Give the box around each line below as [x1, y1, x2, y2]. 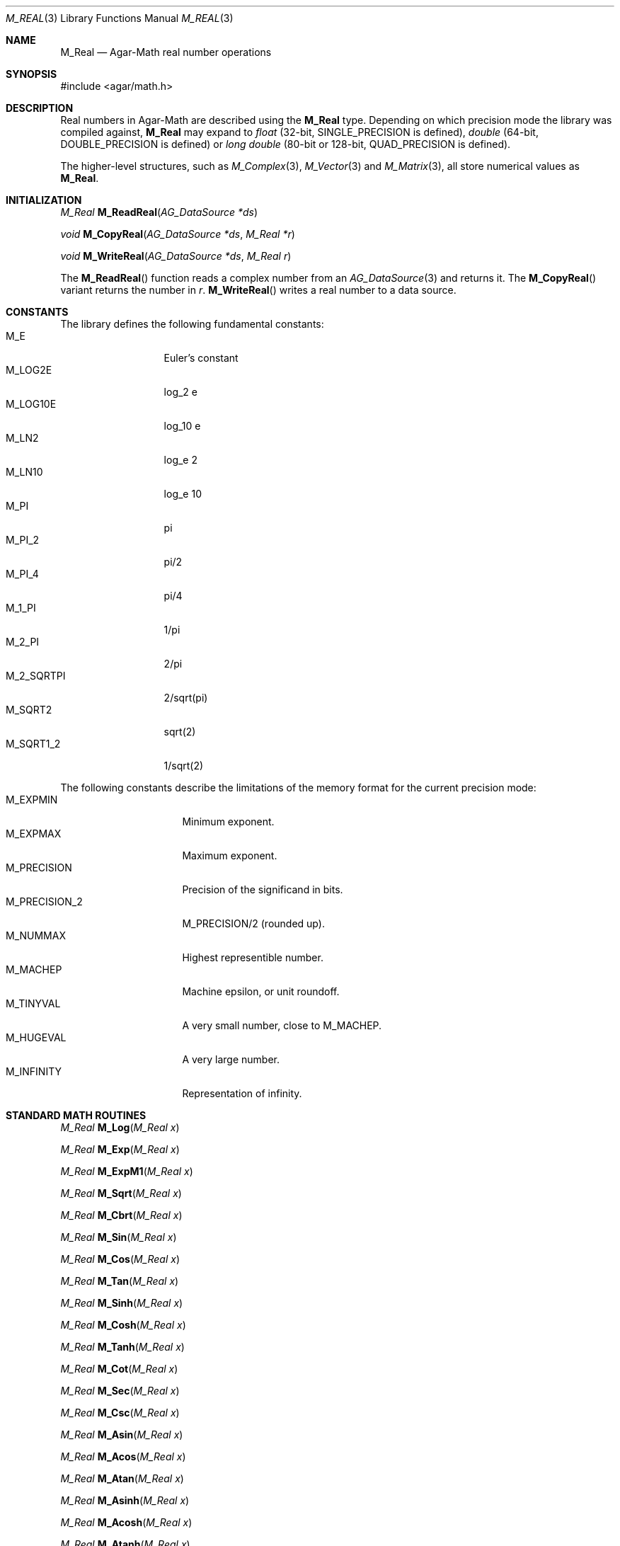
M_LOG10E [6, 398, 57, 410]
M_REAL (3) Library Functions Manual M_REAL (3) [6, 12, 234, 24]
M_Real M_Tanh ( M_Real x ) [60, 1341, 185, 1353]
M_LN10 [6, 466, 43, 478]
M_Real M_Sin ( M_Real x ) [60, 1231, 177, 1243]
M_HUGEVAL [6, 1031, 67, 1043]
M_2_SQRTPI [6, 670, 66, 682]
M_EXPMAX [6, 828, 62, 840]
